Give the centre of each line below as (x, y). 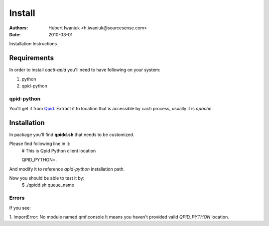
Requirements (32, 58)
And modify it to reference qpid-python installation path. (67, 169)
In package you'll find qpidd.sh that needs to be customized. (72, 135)
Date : (15, 34)
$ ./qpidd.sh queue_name (48, 185)
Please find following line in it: (40, 144)
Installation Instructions (33, 44)
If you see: (20, 208)
